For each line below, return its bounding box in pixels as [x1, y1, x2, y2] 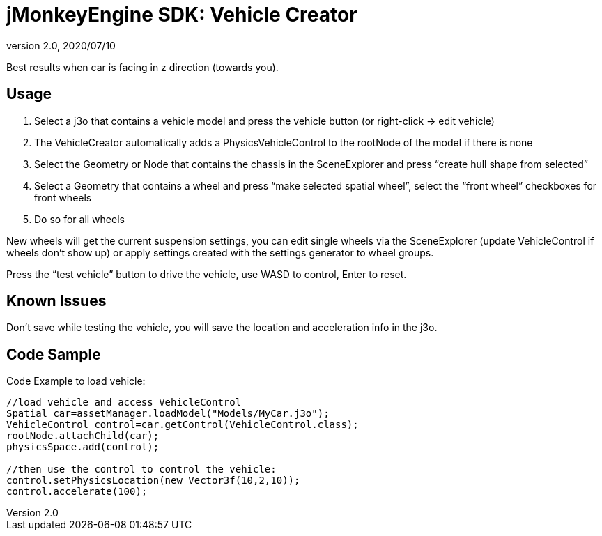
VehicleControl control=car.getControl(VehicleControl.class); [6, 419, 359, 431]
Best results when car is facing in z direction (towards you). [6, 61, 279, 73]
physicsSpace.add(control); [6, 441, 160, 453]
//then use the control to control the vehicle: [6, 464, 277, 475]
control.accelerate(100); [6, 486, 148, 498]
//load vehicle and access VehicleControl [6, 397, 242, 408]
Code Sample [6, 345, 101, 363]
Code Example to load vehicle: [6, 375, 146, 388]
